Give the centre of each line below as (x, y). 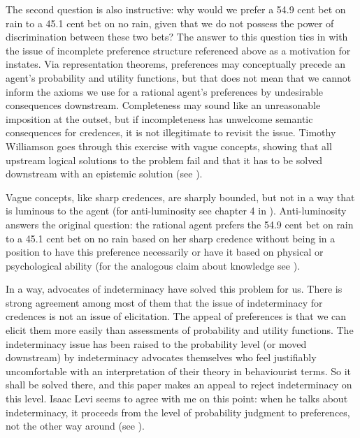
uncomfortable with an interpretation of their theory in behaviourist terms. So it (178, 371)
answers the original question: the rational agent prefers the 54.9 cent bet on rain (180, 224)
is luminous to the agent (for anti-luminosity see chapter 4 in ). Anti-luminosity (176, 211)
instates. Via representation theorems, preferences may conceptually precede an (175, 64)
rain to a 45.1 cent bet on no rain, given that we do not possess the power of (170, 23)
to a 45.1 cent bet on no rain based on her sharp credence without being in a (171, 238)
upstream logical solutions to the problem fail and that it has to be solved (164, 160)
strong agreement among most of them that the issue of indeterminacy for (164, 302)
